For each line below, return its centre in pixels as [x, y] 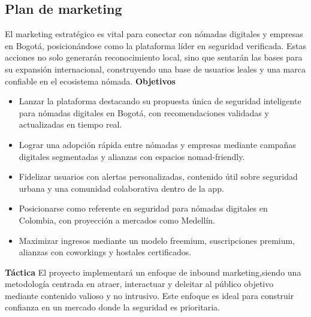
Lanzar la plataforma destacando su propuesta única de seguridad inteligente [160, 101]
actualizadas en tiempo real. [70, 124]
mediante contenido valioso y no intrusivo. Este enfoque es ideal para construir [150, 295]
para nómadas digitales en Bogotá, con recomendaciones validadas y [144, 112]
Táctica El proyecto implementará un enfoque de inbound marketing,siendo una [153, 272]
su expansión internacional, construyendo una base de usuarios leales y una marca [155, 69]
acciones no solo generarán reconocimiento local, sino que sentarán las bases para [154, 57]
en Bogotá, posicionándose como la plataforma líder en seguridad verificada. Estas [155, 45]
